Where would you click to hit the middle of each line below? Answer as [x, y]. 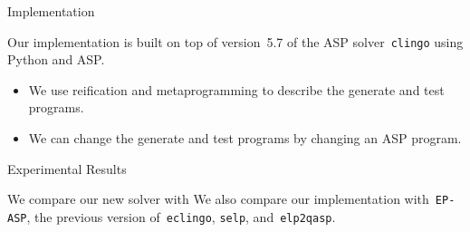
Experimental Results [67, 168]
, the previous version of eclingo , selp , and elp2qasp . [181, 216]
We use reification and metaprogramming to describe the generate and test [236, 89]
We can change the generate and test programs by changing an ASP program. [245, 138]
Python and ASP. [56, 59]
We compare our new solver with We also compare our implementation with [218, 199]
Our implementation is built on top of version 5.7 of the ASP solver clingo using [235, 41]
